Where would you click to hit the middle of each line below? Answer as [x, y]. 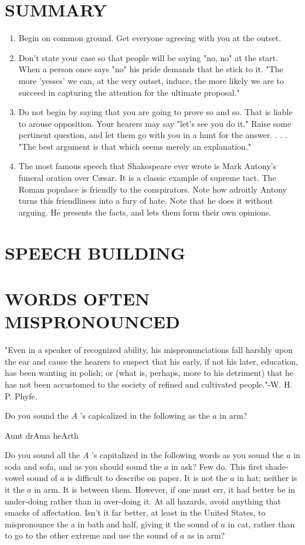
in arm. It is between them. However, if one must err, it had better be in [165, 490]
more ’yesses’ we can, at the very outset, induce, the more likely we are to [151, 80]
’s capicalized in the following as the [145, 416]
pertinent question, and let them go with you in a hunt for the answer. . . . [153, 135]
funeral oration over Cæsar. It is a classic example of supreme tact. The [147, 178]
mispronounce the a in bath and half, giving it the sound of [111, 524]
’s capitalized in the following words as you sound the [188, 455]
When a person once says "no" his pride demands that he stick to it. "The [151, 69]
